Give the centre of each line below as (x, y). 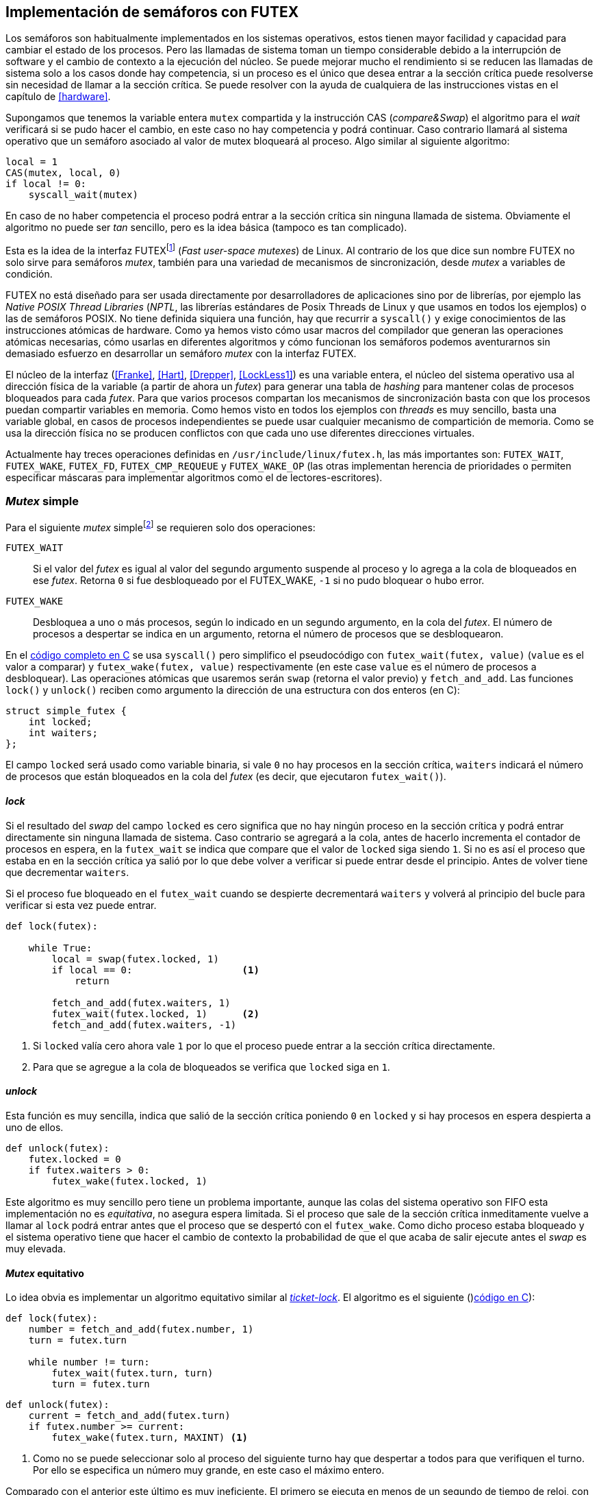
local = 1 (31, 162)
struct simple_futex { (66, 711)
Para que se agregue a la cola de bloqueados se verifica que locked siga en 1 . (212, 1067)
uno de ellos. (35, 1127)
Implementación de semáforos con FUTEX (152, 12)
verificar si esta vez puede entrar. (81, 905)
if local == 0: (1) (155, 970)
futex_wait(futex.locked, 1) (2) (155, 1013)
